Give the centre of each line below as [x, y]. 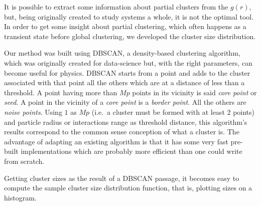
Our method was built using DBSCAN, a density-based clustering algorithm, [122, 53]
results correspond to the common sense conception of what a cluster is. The [122, 132]
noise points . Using [33, 112]
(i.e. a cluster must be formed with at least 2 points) [173, 112]
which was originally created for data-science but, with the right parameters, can [128, 62]
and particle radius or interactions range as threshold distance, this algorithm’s [126, 122]
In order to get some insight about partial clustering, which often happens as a [125, 26]
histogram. [20, 197]
